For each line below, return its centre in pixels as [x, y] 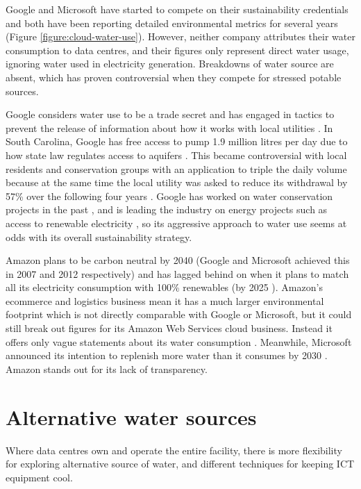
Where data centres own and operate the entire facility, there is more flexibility [174, 450]
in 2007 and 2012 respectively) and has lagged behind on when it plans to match [177, 273]
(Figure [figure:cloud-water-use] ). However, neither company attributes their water [180, 36]
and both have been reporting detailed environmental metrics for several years [172, 23]
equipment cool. [39, 477]
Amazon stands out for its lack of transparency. [107, 368]
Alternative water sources [131, 416]
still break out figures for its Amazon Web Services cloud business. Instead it [169, 328]
